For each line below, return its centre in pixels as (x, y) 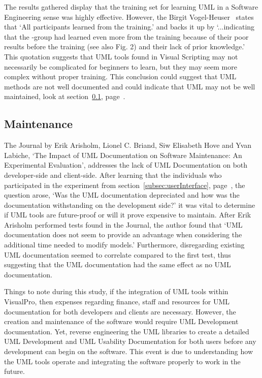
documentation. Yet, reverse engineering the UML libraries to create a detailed (127, 331)
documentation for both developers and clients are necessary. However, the (120, 311)
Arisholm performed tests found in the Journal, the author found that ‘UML (123, 224)
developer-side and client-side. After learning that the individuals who (113, 175)
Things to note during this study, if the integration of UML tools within (116, 291)
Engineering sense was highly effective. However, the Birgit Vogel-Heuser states (129, 17)
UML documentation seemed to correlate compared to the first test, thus (118, 254)
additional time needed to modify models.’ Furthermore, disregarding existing (124, 245)
